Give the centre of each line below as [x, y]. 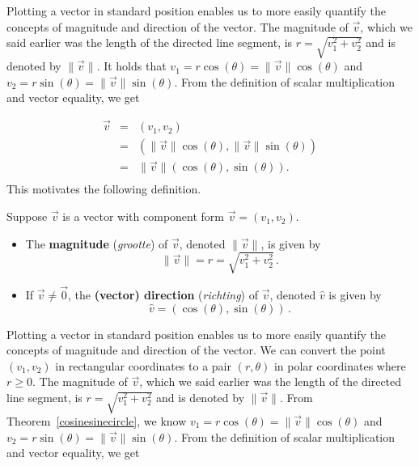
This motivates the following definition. [104, 189]
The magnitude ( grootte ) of [97, 243]
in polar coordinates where [340, 365]
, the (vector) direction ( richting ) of [163, 295]
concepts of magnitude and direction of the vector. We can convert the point [196, 350]
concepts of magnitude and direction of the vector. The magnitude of [178, 26]
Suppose [27, 216]
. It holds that [131, 66]
